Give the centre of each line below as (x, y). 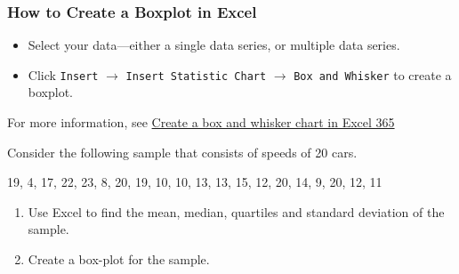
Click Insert (63, 74)
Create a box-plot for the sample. (119, 259)
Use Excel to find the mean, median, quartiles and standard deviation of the (236, 211)
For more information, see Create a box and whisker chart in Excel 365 (201, 122)
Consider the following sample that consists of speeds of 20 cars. (182, 152)
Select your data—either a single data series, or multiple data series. (214, 45)
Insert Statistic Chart (196, 76)
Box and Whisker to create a (373, 74)
